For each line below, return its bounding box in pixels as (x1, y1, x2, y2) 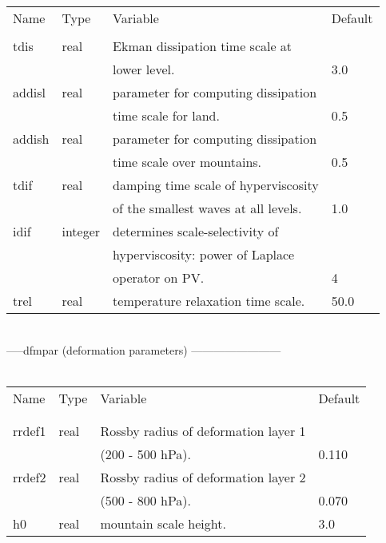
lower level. (113, 60, 175, 78)
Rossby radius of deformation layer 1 (100, 421, 306, 440)
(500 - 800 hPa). (100, 490, 192, 509)
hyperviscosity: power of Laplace (113, 245, 295, 264)
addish (13, 129, 50, 148)
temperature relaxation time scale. (113, 291, 305, 310)
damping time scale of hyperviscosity (113, 176, 319, 194)
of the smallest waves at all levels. (113, 199, 302, 217)
